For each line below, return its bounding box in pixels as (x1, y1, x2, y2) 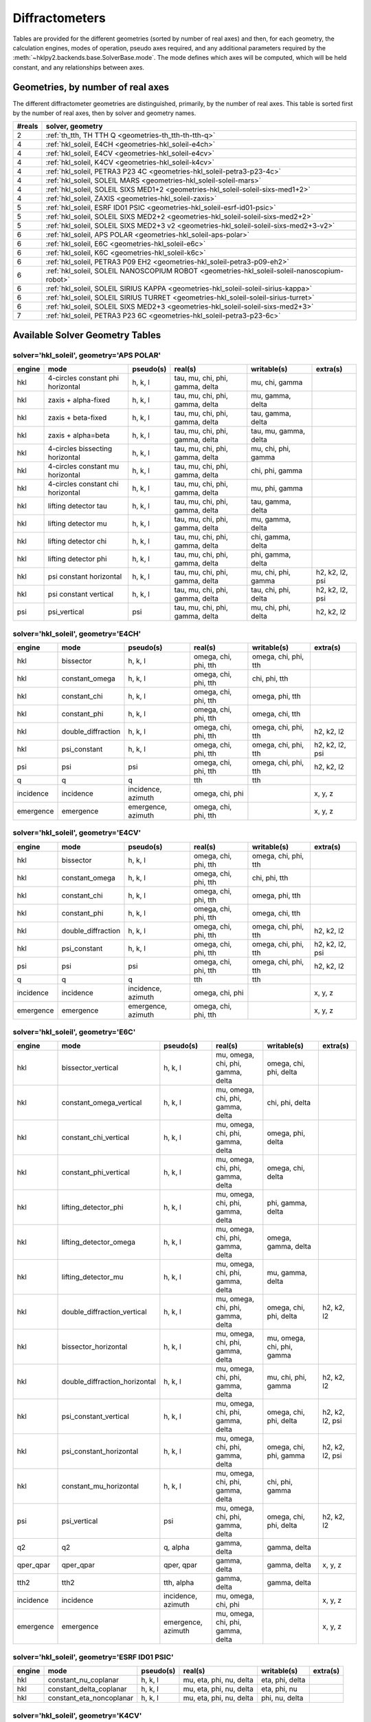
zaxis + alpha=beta (47, 430, 110, 440)
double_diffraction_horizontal (61, 1377, 156, 1387)
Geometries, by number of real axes (12, 81, 170, 93)
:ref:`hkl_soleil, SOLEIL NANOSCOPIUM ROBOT (45, 266, 199, 276)
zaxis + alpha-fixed (47, 395, 110, 405)
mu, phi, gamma (251, 484, 304, 493)
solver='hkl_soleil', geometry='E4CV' (12, 828, 142, 838)
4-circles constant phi (47, 373, 120, 383)
